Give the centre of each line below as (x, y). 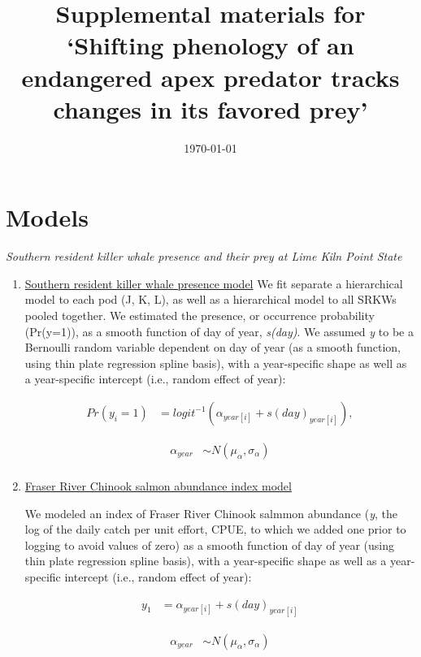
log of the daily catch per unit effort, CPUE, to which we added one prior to (215, 529)
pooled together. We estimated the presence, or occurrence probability (200, 315)
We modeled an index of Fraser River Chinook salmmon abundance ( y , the (211, 513)
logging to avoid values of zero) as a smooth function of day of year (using (210, 545)
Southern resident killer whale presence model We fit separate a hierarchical (214, 283)
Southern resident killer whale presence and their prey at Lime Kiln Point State (204, 256)
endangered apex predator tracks (210, 77)
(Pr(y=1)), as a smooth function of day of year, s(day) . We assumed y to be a (219, 331)
